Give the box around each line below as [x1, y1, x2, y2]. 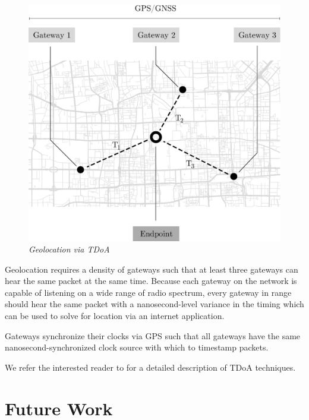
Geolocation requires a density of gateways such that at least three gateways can [5, 263, 298, 275]
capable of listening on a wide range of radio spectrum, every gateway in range [5, 286, 292, 298]
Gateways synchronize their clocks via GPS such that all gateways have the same [5, 329, 301, 342]
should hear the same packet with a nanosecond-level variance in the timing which [5, 298, 304, 310]
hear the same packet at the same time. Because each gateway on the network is [5, 274, 297, 287]
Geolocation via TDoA [29, 243, 110, 255]
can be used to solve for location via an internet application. [5, 310, 225, 322]
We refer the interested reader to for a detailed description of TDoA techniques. [5, 361, 296, 373]
